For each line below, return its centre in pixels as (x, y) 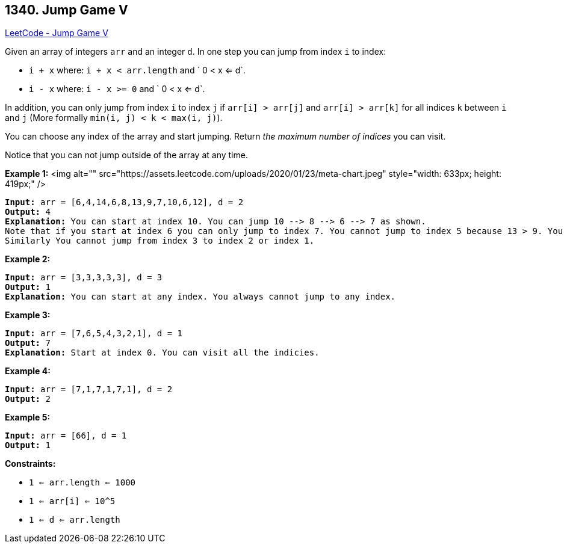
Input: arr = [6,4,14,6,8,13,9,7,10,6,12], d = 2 (124, 202)
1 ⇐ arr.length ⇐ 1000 (82, 483)
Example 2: (28, 259)
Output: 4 (28, 212)
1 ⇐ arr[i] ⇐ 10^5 (72, 501)
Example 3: (28, 315)
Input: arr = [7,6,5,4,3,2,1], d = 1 (94, 334)
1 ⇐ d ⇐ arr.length (75, 520)
